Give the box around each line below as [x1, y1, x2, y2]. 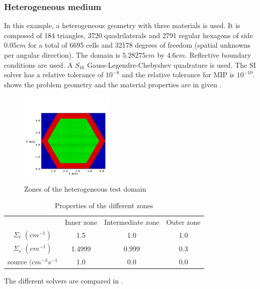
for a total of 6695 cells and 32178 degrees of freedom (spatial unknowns [28, 40, 251, 50]
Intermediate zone [104, 217, 159, 227]
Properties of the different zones [54, 200, 153, 211]
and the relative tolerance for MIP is [122, 69, 235, 80]
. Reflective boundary [185, 50, 251, 60]
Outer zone [166, 217, 201, 227]
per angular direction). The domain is [4, 50, 120, 60]
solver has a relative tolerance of [4, 69, 104, 80]
